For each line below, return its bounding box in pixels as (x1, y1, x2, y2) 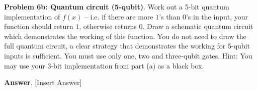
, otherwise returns (79, 21, 137, 31)
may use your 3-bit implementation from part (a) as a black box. (4, 60, 204, 70)
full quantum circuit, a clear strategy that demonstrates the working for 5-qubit (4, 40, 250, 51)
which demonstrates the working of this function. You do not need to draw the (4, 30, 246, 41)
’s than (159, 11, 181, 21)
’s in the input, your (186, 11, 248, 21)
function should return (4, 21, 73, 31)
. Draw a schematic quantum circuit (142, 21, 253, 31)
